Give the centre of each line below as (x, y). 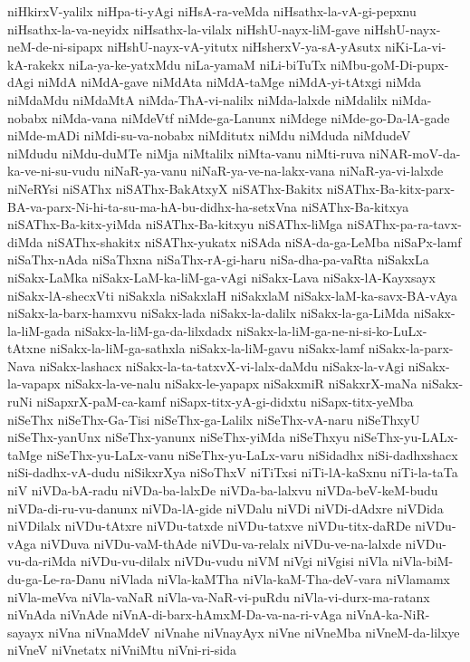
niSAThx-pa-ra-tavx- (404, 224)
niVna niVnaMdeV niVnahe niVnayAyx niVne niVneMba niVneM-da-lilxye (254, 632)
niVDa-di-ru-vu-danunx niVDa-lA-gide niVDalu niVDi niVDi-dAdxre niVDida (225, 508)
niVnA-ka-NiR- (388, 614)
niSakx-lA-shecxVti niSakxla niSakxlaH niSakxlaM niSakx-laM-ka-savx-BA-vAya (233, 295)
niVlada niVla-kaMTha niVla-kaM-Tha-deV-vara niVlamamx (280, 579)
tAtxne (27, 348)
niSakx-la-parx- (411, 348)
